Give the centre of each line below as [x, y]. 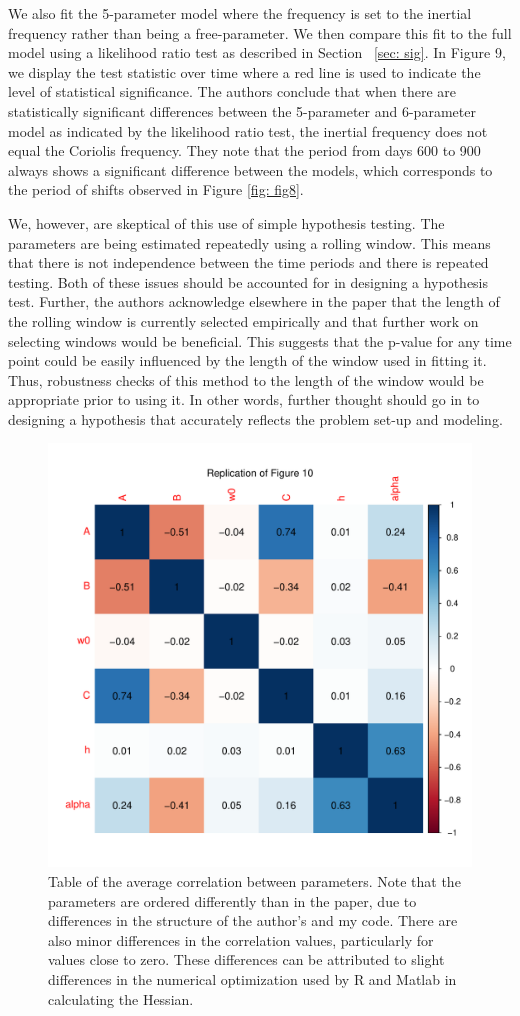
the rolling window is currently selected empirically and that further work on [243, 320]
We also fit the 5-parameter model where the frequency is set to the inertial [240, 13]
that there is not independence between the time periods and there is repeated [248, 262]
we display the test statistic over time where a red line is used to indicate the [244, 71]
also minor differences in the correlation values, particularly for [241, 939]
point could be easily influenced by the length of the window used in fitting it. [247, 360]
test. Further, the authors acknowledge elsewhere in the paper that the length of [254, 301]
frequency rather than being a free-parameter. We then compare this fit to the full [260, 32]
